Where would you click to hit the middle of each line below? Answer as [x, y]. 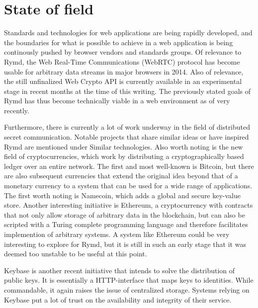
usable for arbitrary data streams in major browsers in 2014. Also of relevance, [124, 71]
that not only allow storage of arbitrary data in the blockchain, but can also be [125, 214]
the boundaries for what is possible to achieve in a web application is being [119, 42]
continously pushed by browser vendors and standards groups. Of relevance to [123, 52]
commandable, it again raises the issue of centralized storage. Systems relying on [127, 289]
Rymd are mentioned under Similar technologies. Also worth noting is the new [124, 146]
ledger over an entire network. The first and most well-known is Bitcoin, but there [129, 166]
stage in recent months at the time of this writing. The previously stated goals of [127, 91]
